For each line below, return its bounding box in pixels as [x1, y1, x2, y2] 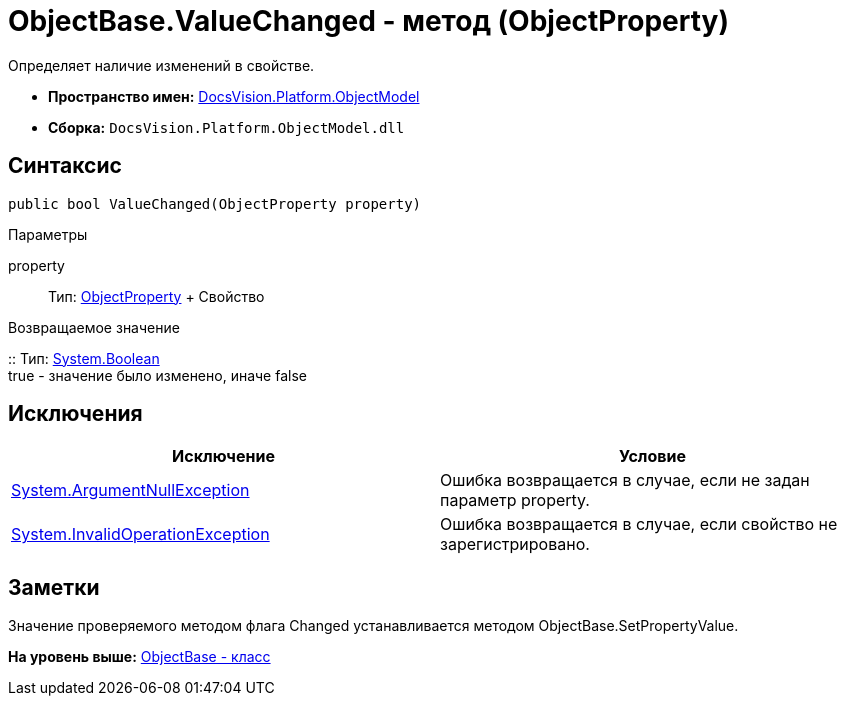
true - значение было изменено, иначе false [8, 366, 307, 384]
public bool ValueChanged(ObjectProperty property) [8, 195, 422, 212]
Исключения [8, 401, 143, 427]
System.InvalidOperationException [11, 524, 270, 545]
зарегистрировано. [440, 534, 590, 555]
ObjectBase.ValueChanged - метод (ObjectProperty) [8, 4, 729, 38]
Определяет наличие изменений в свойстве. [8, 56, 315, 74]
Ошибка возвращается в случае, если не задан [440, 470, 810, 491]
